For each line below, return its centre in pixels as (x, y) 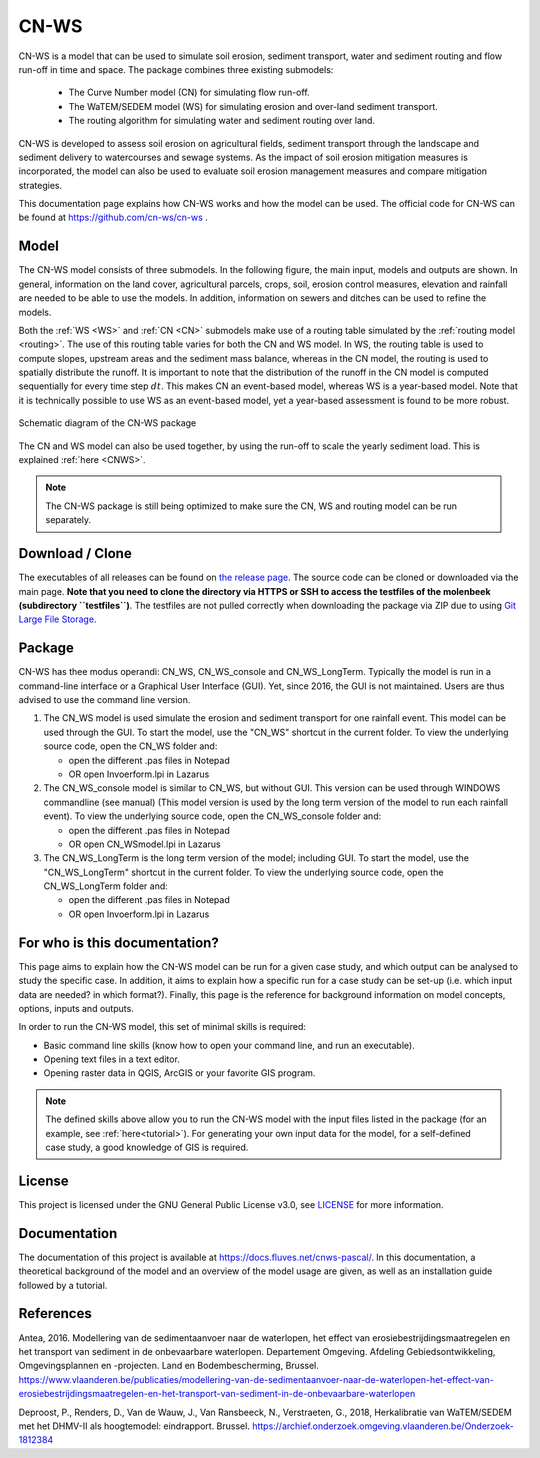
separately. (68, 520)
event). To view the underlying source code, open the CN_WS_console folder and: (212, 816)
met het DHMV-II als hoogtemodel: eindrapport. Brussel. (134, 1426)
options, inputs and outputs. (76, 1008)
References (55, 1313)
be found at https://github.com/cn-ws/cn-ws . (113, 217)
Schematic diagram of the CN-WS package (107, 423)
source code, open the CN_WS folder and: (130, 746)
